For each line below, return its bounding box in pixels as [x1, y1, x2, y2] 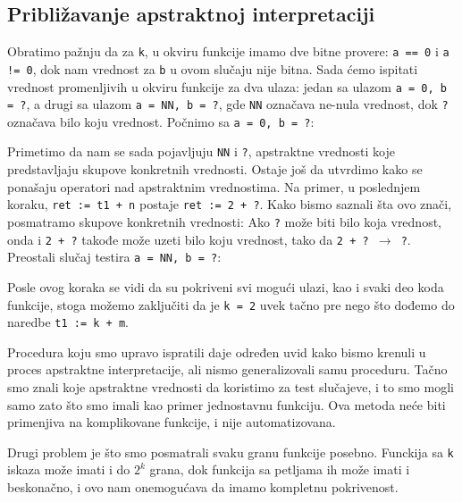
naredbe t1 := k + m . [7, 313, 129, 331]
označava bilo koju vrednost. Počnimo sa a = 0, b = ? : [7, 112, 315, 130]
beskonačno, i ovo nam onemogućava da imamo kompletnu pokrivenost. [7, 478, 399, 497]
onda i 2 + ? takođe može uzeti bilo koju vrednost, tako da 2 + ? [7, 230, 369, 248]
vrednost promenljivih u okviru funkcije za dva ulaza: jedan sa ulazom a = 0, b [7, 77, 447, 96]
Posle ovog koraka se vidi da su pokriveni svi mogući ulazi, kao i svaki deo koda [7, 277, 444, 296]
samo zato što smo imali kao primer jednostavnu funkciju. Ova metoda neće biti [7, 395, 446, 414]
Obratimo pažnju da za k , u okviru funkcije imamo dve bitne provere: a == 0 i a [7, 42, 449, 61]
